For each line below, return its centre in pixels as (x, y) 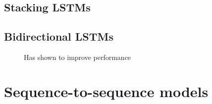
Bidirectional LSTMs (59, 36)
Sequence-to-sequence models (106, 91)
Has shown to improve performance (78, 57)
